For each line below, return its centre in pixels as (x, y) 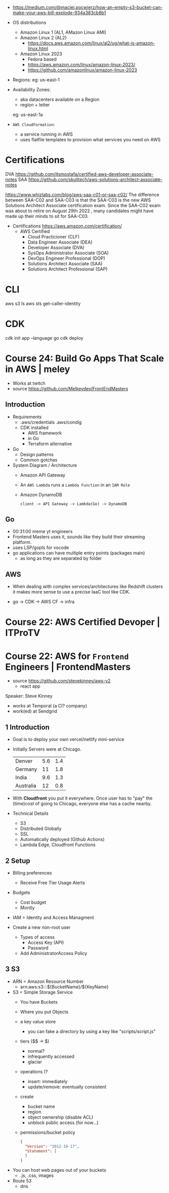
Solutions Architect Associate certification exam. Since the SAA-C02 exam (83, 205)
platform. (22, 542)
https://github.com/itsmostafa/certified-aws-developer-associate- (84, 174)
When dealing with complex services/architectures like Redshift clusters (88, 586)
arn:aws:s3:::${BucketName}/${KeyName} (64, 986)
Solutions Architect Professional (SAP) (68, 269)
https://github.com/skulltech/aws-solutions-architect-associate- (96, 179)
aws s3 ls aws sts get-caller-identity (43, 303)
